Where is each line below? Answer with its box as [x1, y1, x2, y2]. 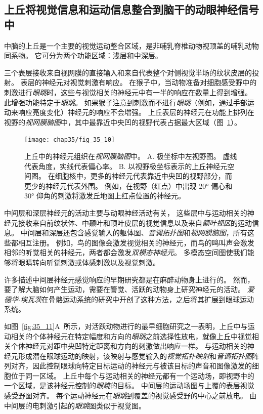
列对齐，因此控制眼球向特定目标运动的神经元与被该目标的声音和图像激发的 [4, 360, 252, 371]
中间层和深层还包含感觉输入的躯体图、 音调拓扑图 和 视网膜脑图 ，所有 [20, 227, 247, 238]
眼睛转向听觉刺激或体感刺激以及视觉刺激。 [18, 257, 160, 267]
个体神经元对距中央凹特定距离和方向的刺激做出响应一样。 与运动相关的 [11, 341, 247, 351]
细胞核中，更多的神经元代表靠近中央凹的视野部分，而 [55, 171, 232, 181]
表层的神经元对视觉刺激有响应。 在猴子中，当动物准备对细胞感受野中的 [20, 77, 257, 88]
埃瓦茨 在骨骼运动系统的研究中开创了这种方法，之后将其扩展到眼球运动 [20, 294, 254, 304]
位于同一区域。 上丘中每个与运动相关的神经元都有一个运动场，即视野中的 [11, 370, 254, 381]
